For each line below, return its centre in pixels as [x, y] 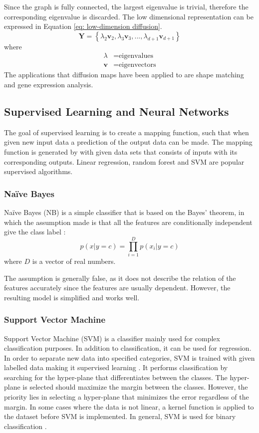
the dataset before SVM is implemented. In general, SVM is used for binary [120, 416]
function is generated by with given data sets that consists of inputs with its [121, 152]
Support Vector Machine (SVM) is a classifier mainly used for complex [112, 338]
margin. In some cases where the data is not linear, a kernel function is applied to [129, 406]
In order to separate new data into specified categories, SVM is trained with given [129, 357]
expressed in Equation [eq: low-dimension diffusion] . [83, 26]
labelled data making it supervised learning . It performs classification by [116, 367]
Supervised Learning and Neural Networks [117, 111]
